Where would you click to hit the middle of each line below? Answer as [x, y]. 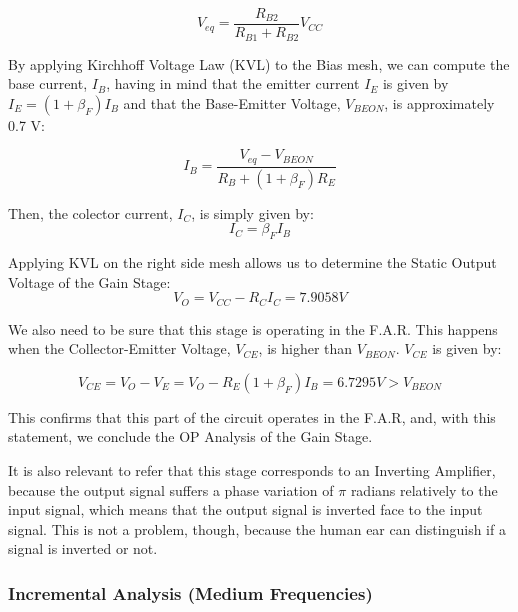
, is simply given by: [252, 212]
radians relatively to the [424, 489]
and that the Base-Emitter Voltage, [232, 102]
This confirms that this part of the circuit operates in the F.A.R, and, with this [252, 416]
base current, [48, 83]
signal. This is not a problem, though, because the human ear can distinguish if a [257, 528]
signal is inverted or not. [83, 548]
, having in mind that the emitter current [233, 83]
